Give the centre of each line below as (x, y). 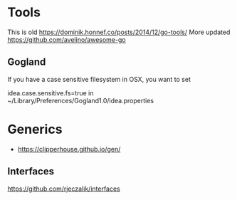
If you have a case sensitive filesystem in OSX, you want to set (99, 79)
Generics (35, 129)
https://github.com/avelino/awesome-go (67, 39)
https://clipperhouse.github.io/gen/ (69, 149)
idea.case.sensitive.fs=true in (51, 93)
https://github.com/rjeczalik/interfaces (64, 189)
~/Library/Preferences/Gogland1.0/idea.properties (81, 100)
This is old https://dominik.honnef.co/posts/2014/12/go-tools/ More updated (119, 32)
